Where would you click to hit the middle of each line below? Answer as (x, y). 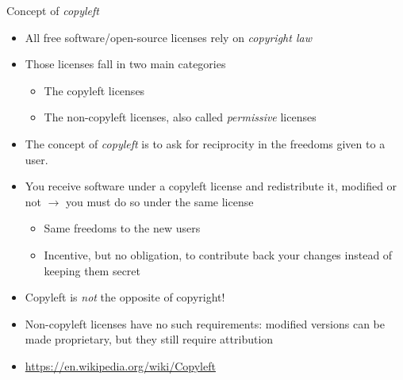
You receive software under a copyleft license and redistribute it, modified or (211, 186)
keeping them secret (92, 270)
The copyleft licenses (94, 90)
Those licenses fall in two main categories (125, 64)
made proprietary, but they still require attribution (149, 339)
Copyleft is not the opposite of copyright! (125, 297)
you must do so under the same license (160, 201)
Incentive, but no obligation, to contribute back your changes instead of (218, 254)
